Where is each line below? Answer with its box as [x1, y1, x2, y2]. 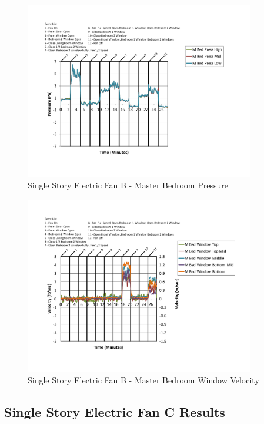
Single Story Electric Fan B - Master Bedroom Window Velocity [28, 374, 259, 386]
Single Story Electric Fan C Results [4, 403, 225, 421]
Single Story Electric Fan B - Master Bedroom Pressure [28, 179, 228, 191]
